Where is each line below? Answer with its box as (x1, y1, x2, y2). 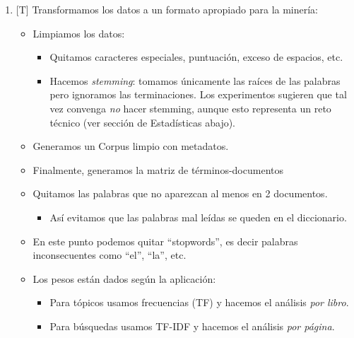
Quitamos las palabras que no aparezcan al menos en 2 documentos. (33, 186, 328, 201)
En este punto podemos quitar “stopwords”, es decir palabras (33, 233, 298, 248)
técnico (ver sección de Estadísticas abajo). (49, 115, 236, 129)
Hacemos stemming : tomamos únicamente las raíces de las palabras (49, 73, 341, 88)
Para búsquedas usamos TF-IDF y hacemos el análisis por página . (49, 318, 335, 333)
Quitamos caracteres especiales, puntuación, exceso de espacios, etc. (49, 49, 343, 64)
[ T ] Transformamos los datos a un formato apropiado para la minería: (16, 2, 319, 16)
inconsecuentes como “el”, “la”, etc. (33, 247, 187, 262)
